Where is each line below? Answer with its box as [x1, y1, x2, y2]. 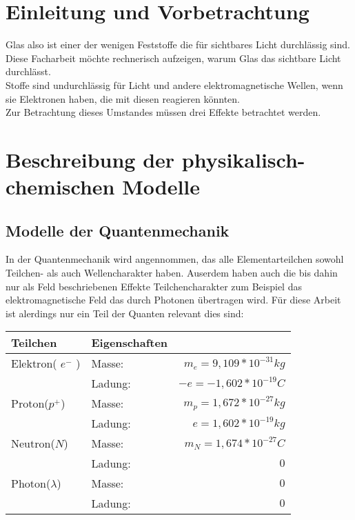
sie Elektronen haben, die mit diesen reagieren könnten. [6, 91, 240, 106]
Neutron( [11, 435, 55, 452]
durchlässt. [6, 64, 51, 79]
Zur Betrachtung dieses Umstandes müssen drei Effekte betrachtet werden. [6, 105, 321, 119]
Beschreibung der [6, 145, 175, 173]
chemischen [6, 172, 115, 201]
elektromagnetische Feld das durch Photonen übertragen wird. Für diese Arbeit [6, 292, 341, 307]
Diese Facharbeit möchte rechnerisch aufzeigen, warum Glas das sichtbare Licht [6, 50, 341, 65]
